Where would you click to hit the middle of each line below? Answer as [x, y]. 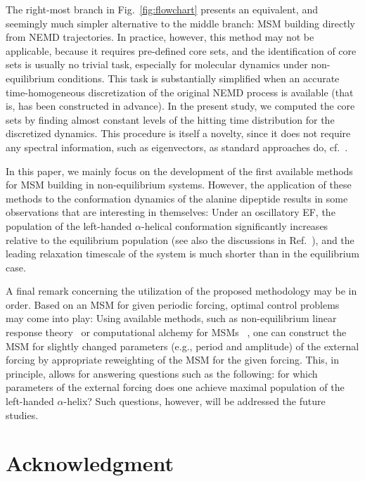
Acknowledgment [90, 463]
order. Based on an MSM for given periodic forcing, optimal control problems [173, 304]
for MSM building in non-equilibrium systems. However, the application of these [179, 185]
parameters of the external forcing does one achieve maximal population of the [175, 387]
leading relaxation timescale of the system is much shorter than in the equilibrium [182, 254]
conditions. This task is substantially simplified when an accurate [199, 78]
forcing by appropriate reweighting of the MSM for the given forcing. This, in [173, 360]
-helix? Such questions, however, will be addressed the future [194, 401]
